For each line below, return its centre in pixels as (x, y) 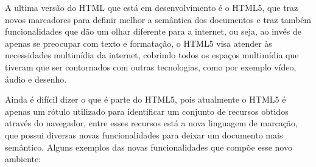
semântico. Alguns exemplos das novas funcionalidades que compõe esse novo (149, 147)
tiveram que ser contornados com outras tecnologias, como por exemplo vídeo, (151, 66)
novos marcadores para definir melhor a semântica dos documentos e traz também (158, 19)
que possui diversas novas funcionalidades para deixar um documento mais (144, 135)
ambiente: (23, 159)
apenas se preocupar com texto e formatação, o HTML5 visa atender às (139, 43)
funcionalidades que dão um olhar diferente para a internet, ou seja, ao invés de (153, 31)
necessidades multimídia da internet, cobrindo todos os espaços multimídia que (152, 55)
